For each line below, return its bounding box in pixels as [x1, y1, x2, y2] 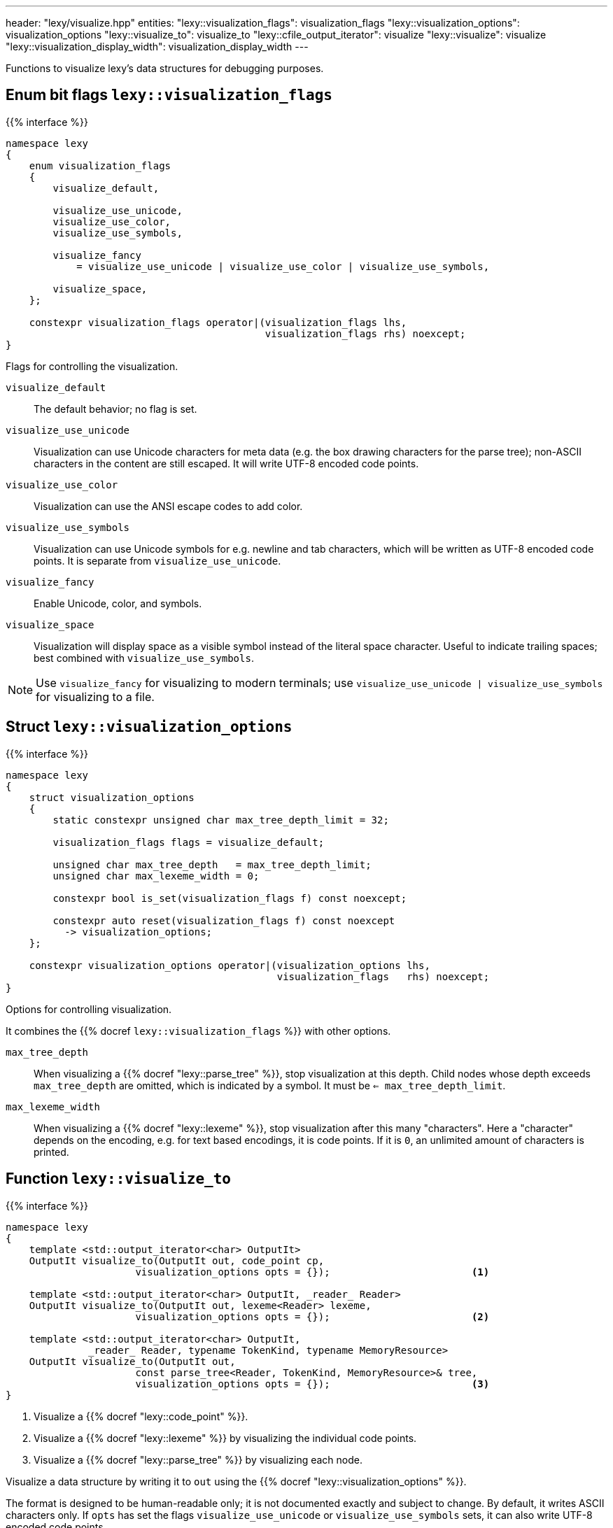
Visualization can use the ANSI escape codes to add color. [34, 500, 303, 512]
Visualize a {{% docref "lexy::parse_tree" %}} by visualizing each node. [34, 1453, 363, 1466]
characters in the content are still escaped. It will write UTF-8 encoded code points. [34, 457, 419, 469]
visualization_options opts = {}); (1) [135, 1266, 490, 1278]
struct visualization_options [29, 791, 195, 803]
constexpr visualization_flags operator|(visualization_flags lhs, [29, 316, 407, 328]
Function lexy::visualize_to [6, 1170, 232, 1188]
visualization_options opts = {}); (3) [135, 1378, 490, 1389]
